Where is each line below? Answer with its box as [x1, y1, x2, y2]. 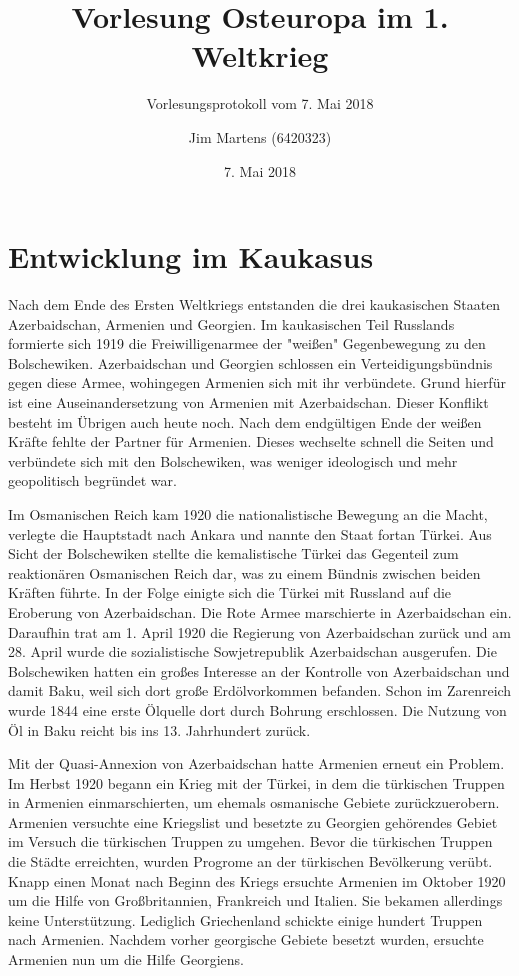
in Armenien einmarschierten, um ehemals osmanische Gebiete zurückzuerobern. [8, 792, 500, 813]
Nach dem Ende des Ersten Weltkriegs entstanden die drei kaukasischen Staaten [8, 294, 501, 315]
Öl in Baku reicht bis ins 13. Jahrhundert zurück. [8, 719, 311, 740]
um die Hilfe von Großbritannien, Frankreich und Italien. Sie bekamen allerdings [8, 890, 503, 911]
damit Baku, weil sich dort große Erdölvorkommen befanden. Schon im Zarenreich [8, 680, 512, 701]
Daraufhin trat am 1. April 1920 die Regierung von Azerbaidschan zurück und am [8, 621, 511, 642]
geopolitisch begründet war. [8, 470, 177, 491]
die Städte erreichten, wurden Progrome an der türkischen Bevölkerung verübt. [8, 851, 493, 872]
